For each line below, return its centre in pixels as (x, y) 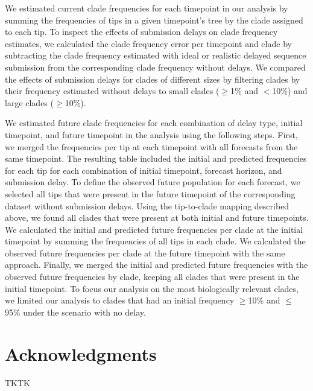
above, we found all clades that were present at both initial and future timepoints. (157, 218)
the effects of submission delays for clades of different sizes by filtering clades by (153, 79)
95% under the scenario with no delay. (75, 312)
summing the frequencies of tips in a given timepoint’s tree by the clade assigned (154, 20)
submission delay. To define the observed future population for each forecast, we (153, 182)
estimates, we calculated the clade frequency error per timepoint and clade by (148, 43)
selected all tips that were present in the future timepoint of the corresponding (150, 193)
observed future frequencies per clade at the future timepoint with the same (145, 253)
